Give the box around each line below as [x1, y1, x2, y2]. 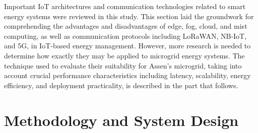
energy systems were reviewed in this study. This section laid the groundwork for [4, 11, 254, 21]
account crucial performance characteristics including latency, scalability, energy [4, 70, 251, 81]
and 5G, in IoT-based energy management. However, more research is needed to [4, 40, 251, 51]
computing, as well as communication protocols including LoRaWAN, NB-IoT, [4, 30, 247, 41]
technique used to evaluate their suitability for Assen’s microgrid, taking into [4, 60, 242, 71]
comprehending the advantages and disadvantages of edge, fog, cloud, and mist [4, 21, 247, 31]
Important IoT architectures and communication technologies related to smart [4, 1, 246, 11]
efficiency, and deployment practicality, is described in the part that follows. [4, 80, 238, 90]
